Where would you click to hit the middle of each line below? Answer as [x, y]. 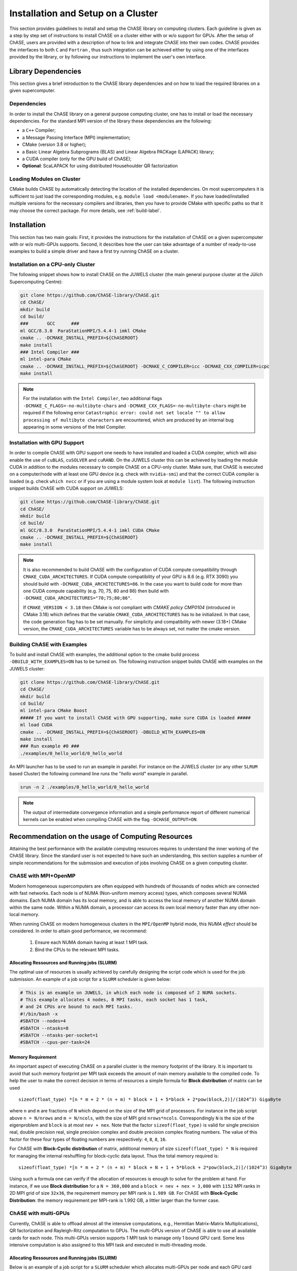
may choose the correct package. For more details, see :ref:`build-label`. [85, 210]
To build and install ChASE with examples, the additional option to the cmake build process [104, 655]
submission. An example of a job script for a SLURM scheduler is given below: [90, 979]
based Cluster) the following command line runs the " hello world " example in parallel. [99, 774]
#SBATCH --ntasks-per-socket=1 [59, 1035]
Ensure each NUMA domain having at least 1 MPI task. [92, 943]
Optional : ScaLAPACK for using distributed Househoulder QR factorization [100, 166]
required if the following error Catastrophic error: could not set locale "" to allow [124, 413]
